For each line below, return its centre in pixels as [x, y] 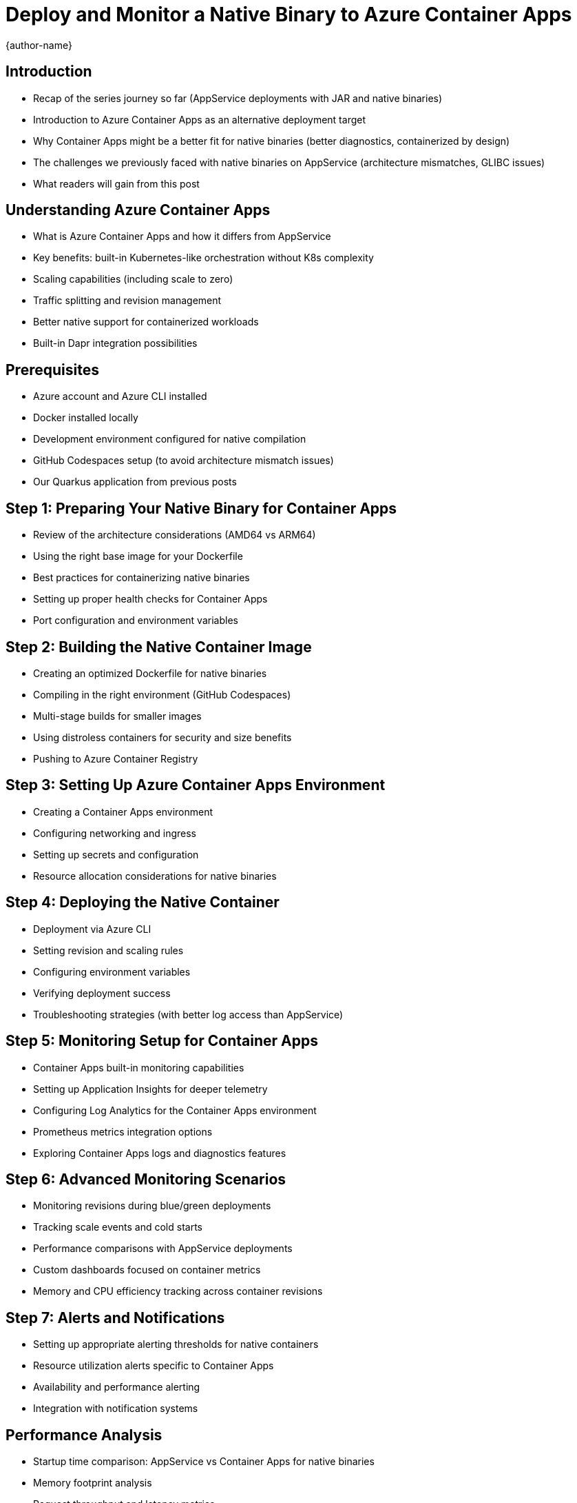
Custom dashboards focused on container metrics [147, 1270]
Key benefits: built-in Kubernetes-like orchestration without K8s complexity [203, 258]
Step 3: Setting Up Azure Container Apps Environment [196, 785]
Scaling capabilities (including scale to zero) [133, 279]
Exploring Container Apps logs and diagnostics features [160, 1153]
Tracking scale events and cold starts [118, 1227]
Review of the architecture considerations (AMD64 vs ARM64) [175, 535]
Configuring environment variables [112, 971]
